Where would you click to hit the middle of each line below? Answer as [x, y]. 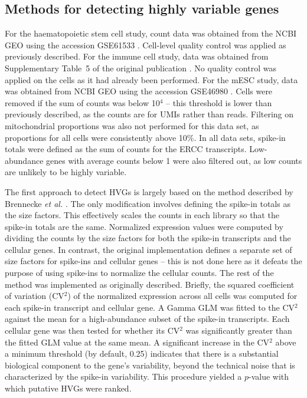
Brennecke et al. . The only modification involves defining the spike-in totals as [148, 203]
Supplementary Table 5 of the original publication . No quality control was [141, 68]
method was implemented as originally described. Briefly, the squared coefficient [150, 284]
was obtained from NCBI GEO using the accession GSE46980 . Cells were [139, 91]
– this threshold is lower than [219, 102]
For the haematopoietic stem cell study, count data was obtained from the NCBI [151, 33]
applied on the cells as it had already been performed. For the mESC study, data [151, 79]
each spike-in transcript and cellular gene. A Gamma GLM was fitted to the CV [150, 307]
